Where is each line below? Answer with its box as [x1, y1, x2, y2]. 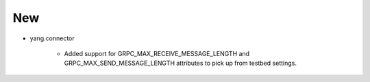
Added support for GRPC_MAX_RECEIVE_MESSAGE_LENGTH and [64, 49, 250, 57]
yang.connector [29, 34, 75, 42]
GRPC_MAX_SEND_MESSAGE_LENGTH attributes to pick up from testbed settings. [64, 59, 297, 68]
